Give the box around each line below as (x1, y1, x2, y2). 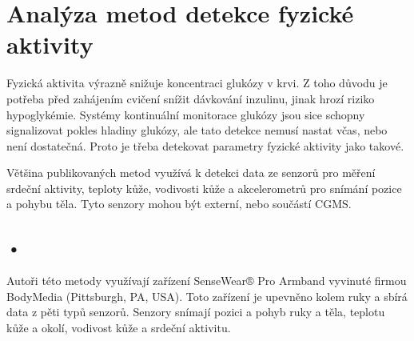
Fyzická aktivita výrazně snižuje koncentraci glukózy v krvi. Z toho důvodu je (6, 74, 388, 91)
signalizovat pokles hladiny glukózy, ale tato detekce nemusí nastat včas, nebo (6, 122, 388, 138)
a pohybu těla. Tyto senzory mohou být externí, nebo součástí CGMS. (6, 195, 352, 212)
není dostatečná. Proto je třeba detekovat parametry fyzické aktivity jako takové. (6, 137, 404, 154)
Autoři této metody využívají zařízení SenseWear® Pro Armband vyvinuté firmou (6, 272, 407, 289)
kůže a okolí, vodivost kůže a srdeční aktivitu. (6, 319, 231, 336)
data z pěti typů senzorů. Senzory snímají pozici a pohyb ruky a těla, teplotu (6, 303, 385, 320)
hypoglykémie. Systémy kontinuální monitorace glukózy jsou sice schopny (6, 106, 365, 122)
